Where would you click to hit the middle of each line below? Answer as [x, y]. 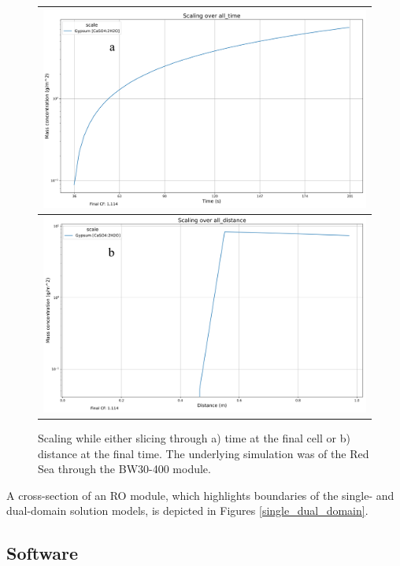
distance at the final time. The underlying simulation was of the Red [204, 453]
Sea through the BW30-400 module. [124, 469]
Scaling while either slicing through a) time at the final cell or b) [194, 437]
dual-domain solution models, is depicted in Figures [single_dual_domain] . [187, 511]
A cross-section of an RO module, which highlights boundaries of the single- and [200, 495]
